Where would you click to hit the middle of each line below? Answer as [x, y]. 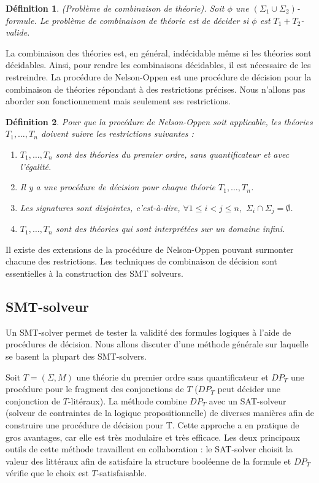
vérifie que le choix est [47, 473]
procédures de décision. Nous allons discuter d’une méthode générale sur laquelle [157, 344]
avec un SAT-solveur [248, 400]
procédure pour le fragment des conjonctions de [95, 389]
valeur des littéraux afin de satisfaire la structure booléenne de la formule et [148, 461]
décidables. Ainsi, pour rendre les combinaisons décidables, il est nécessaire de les [158, 65]
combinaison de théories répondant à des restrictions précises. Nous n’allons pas [156, 89]
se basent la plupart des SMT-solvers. [76, 356]
